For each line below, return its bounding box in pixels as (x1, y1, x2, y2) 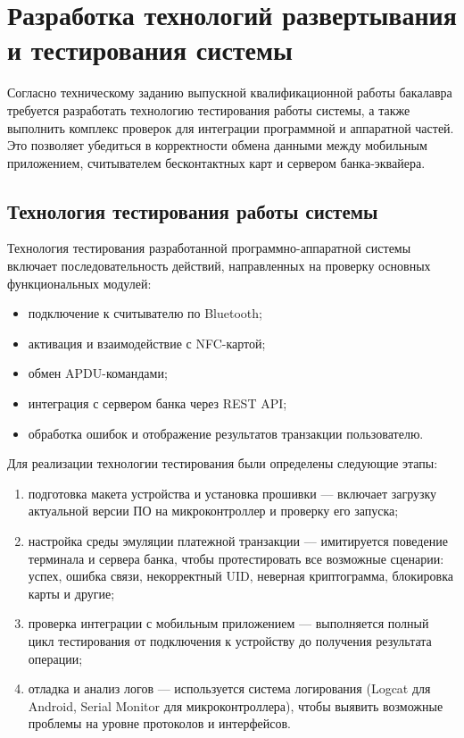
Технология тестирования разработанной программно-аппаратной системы (7, 239, 411, 257)
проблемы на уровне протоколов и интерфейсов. (28, 714, 291, 733)
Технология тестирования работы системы (7, 197, 378, 224)
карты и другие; (28, 583, 115, 602)
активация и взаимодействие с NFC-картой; (28, 333, 266, 352)
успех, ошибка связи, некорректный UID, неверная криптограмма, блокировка (28, 566, 453, 585)
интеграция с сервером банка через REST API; (28, 394, 287, 413)
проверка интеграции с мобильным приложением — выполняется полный (28, 614, 429, 633)
